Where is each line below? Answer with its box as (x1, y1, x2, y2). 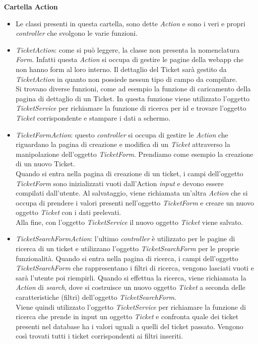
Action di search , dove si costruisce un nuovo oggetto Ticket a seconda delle (15, 282, 246, 292)
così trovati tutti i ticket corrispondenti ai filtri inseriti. (15, 331, 183, 341)
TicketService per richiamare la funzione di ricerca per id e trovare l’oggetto (15, 103, 247, 113)
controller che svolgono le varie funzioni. (15, 28, 138, 38)
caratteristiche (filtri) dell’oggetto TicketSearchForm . (15, 292, 177, 302)
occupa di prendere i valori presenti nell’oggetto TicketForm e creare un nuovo (15, 197, 254, 207)
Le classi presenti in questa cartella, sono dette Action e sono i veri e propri (15, 18, 246, 28)
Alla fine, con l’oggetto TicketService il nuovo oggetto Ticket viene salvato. (15, 216, 243, 227)
